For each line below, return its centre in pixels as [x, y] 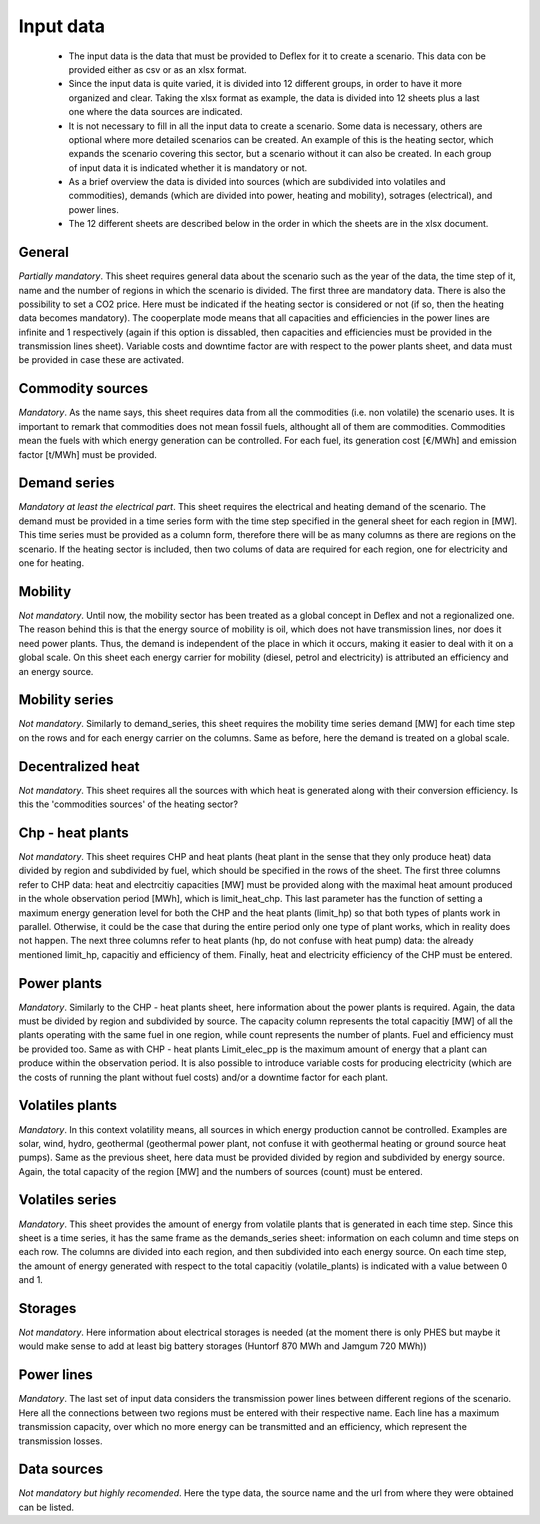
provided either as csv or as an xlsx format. [157, 69]
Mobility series [66, 700]
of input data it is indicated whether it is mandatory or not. [188, 167]
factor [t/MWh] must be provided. [87, 454]
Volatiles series [67, 1200]
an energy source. [56, 671]
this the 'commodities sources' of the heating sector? [128, 804]
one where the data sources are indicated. [156, 112]
